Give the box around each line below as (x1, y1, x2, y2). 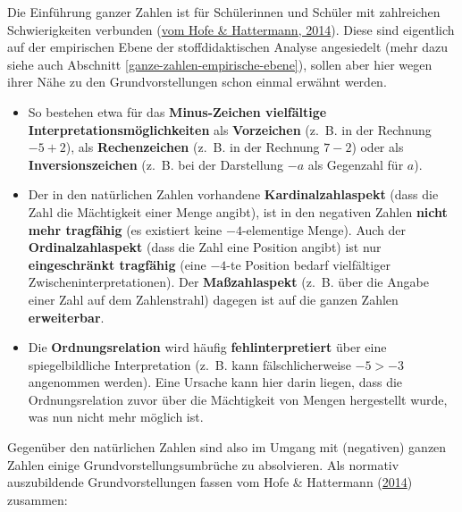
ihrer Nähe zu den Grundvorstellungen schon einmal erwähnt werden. (7, 72, 387, 91)
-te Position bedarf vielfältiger (226, 255, 391, 273)
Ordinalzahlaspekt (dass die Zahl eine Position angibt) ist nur (28, 238, 382, 256)
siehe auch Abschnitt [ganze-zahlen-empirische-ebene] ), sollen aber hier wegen (7, 55, 433, 73)
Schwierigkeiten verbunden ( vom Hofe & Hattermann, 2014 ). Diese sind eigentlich (7, 20, 455, 38)
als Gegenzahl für (307, 155, 404, 173)
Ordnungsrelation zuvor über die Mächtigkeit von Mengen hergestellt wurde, (28, 390, 448, 408)
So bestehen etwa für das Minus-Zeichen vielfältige (28, 102, 327, 121)
